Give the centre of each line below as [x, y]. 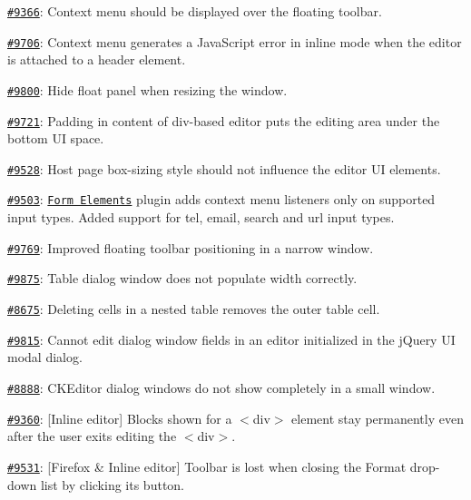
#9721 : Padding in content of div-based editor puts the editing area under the [224, 120]
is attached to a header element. [97, 59]
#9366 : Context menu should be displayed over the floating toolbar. [195, 11]
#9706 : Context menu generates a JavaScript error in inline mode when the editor [235, 41]
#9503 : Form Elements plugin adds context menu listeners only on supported [221, 199]
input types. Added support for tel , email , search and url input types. [201, 217]
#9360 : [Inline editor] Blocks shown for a [120, 418]
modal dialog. [45, 357]
